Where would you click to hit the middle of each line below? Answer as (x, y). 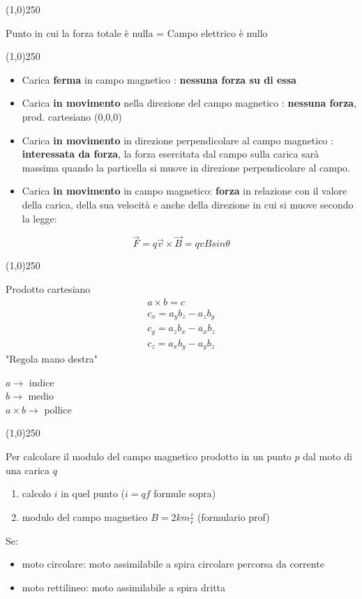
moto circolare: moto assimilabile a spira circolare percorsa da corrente (173, 564)
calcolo (37, 493)
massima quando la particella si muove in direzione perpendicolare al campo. (186, 167)
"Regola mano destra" (52, 359)
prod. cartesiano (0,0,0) (72, 116)
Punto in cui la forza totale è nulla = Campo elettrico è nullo (137, 32)
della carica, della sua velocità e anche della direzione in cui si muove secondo (188, 204)
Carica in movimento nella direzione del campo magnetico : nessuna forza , (189, 103)
